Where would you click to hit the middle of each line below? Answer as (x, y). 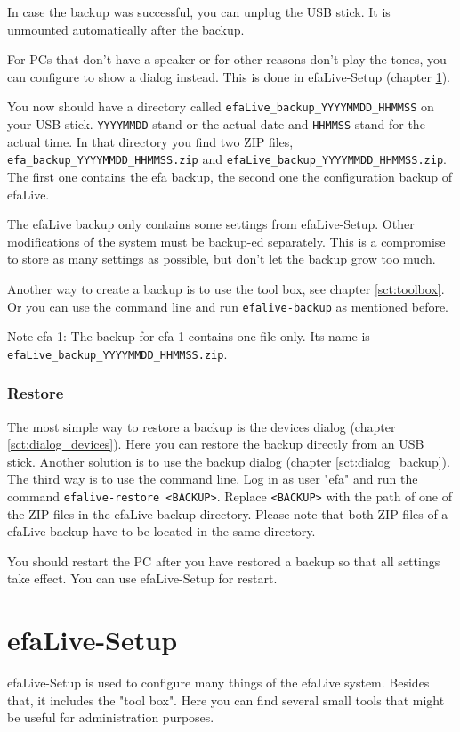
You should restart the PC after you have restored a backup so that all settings (224, 561)
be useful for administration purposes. (111, 717)
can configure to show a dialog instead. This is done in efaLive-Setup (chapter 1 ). (229, 76)
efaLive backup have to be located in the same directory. (161, 531)
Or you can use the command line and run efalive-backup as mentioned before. (228, 306)
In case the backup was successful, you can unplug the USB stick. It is (199, 12)
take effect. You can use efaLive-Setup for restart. (142, 578)
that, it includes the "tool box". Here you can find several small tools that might (226, 699)
